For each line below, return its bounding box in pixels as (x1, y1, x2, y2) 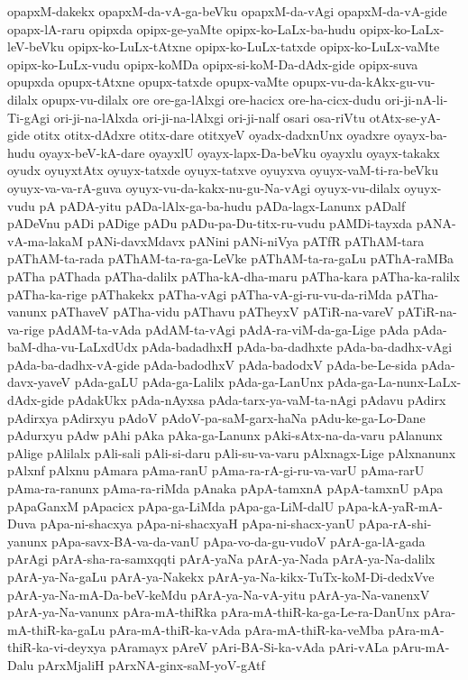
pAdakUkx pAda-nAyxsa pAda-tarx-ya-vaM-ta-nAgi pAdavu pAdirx (68, 391, 446, 409)
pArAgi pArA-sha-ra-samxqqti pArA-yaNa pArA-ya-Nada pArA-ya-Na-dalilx (7, 549, 436, 568)
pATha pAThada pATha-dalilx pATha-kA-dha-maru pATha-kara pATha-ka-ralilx (7, 266, 460, 285)
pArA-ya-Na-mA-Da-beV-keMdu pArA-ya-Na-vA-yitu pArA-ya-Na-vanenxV (7, 584, 430, 603)
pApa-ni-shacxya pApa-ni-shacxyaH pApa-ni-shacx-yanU (40, 514, 355, 533)
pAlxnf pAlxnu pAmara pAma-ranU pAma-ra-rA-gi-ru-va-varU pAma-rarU (7, 461, 425, 480)
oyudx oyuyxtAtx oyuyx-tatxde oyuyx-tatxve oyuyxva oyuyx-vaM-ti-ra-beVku (7, 161, 439, 179)
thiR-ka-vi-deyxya (7, 638, 106, 657)
